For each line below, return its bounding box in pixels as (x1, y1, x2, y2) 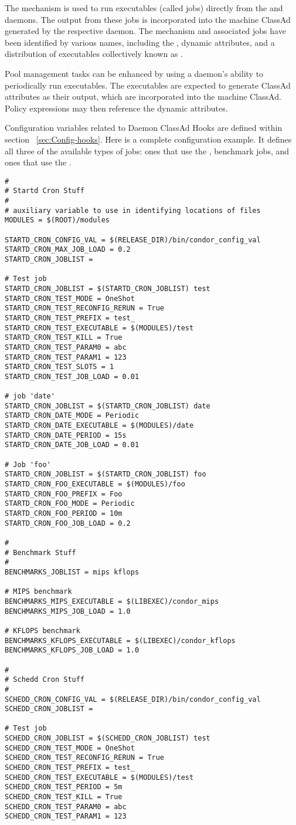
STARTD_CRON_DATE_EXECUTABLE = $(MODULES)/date (5, 421, 194, 430)
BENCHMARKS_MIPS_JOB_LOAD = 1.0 (5, 607, 131, 616)
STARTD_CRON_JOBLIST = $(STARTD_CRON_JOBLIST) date (5, 401, 210, 410)
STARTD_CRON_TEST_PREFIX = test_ (5, 313, 135, 322)
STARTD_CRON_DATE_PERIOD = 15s (5, 431, 127, 439)
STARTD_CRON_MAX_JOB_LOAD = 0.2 (5, 245, 131, 254)
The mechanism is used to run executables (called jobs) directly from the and (5, 2, 283, 13)
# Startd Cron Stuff (5, 187, 85, 195)
